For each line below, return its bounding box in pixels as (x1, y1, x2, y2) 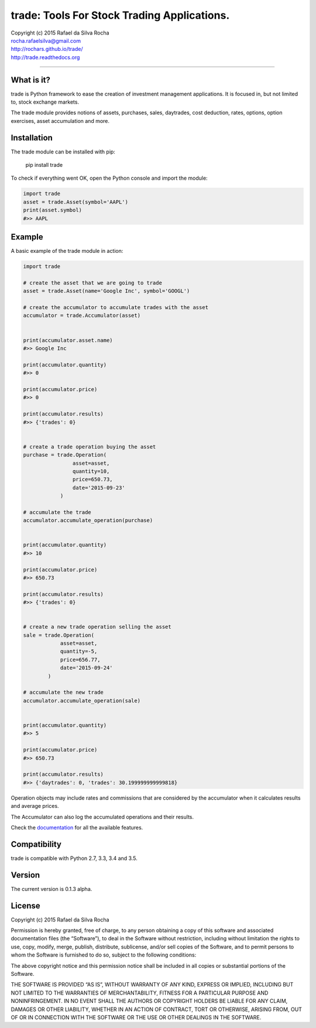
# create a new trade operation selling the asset (23, 623, 172, 630)
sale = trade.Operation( (23, 632, 95, 638)
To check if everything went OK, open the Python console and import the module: (11, 174, 208, 181)
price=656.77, (60, 656, 101, 663)
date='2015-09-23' (72, 484, 125, 491)
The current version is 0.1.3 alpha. (11, 885, 92, 892)
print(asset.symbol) (23, 207, 82, 214)
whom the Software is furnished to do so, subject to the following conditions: (11, 951, 197, 958)
